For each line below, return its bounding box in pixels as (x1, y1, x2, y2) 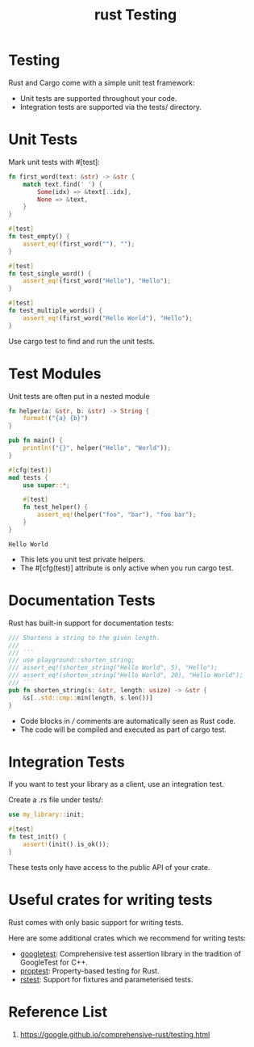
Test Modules (8, 364, 102, 383)
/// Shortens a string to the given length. (8, 633, 160, 641)
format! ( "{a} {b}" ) (23, 414, 89, 423)
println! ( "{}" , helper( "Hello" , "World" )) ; (23, 444, 172, 452)
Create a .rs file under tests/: (8, 795, 103, 805)
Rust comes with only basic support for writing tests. (8, 917, 184, 927)
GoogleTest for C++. (19, 957, 89, 967)
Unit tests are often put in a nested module (8, 391, 151, 401)
